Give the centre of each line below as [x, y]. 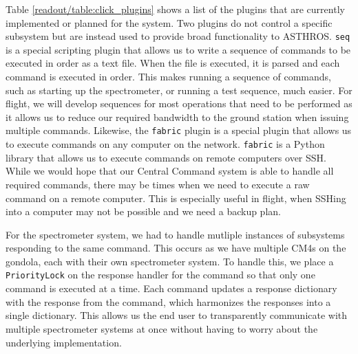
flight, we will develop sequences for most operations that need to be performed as [179, 103]
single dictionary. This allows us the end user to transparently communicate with [177, 315]
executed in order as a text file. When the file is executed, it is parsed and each [173, 63]
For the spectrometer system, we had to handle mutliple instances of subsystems [175, 234]
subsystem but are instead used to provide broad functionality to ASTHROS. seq [178, 36]
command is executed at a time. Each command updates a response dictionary [171, 288]
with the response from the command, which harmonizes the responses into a [168, 301]
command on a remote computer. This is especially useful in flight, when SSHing [176, 198]
